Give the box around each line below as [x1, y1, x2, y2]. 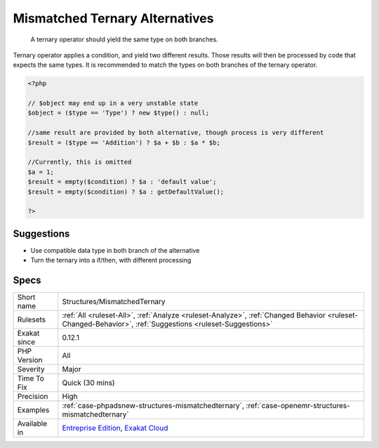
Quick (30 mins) [62, 378, 115, 388]
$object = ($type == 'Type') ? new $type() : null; [27, 109, 210, 117]
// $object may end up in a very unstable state [27, 99, 199, 107]
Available [17, 419, 48, 428]
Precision [17, 392, 48, 402]
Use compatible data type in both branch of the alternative [30, 246, 200, 254]
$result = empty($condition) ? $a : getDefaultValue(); [27, 187, 225, 196]
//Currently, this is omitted [27, 158, 132, 166]
